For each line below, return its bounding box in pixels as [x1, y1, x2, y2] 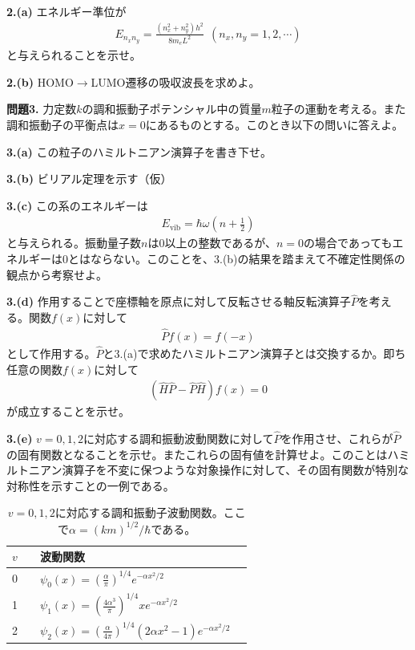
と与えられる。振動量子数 [6, 234, 141, 251]
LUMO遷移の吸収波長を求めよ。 [91, 73, 260, 90]
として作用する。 [6, 345, 96, 362]
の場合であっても [304, 234, 393, 251]
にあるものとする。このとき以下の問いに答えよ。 [145, 116, 404, 132]
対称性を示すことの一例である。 [6, 477, 175, 494]
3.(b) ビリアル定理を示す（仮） [6, 170, 172, 187]
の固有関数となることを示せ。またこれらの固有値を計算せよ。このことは [6, 445, 388, 462]
